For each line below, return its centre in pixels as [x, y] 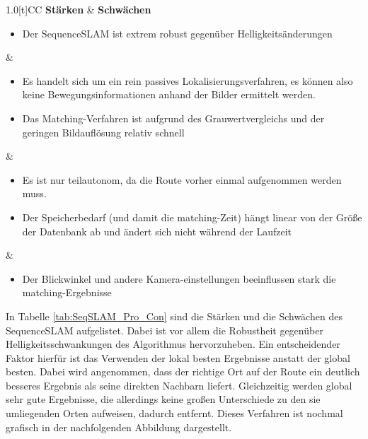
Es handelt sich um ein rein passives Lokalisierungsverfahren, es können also [188, 80]
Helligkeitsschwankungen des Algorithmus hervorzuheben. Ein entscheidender [173, 344]
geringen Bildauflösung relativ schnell [103, 132]
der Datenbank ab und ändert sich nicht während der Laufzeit [157, 231]
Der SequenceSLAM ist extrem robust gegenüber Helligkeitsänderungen [177, 33]
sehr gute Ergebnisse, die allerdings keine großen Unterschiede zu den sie [163, 399]
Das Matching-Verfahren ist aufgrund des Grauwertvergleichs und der [173, 118]
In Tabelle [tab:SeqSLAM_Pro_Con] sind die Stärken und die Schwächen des [174, 316]
